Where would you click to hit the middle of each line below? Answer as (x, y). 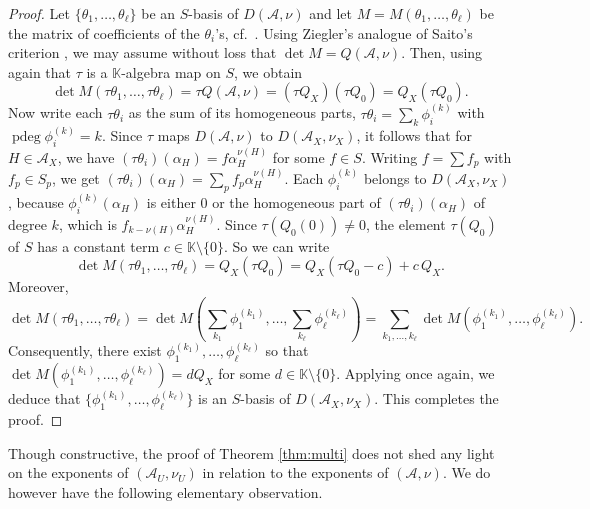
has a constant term (98, 245)
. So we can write (276, 245)
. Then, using (442, 52)
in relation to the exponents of (295, 472)
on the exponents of (68, 472)
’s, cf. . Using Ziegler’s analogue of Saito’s (344, 32)
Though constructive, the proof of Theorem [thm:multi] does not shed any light (251, 452)
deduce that (44, 398)
